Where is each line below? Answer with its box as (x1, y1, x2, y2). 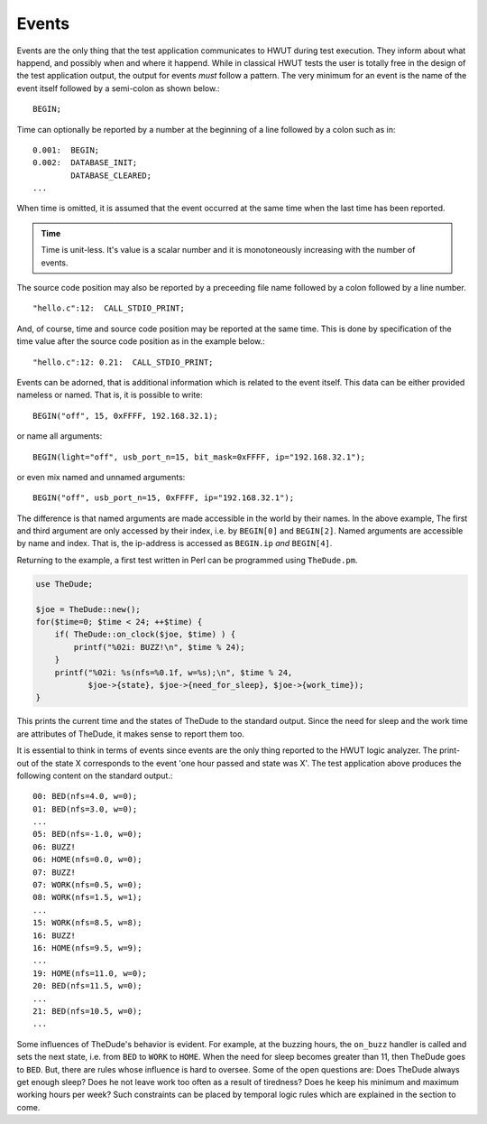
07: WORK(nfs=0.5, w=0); (32, 880, 142, 890)
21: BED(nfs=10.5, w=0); (32, 1006, 142, 1016)
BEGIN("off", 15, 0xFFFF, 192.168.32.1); (32, 411, 218, 421)
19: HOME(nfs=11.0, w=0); (32, 968, 148, 979)
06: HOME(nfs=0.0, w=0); (32, 854, 142, 865)
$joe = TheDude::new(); (35, 604, 142, 614)
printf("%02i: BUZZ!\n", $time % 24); (73, 642, 245, 652)
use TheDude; (35, 579, 94, 589)
